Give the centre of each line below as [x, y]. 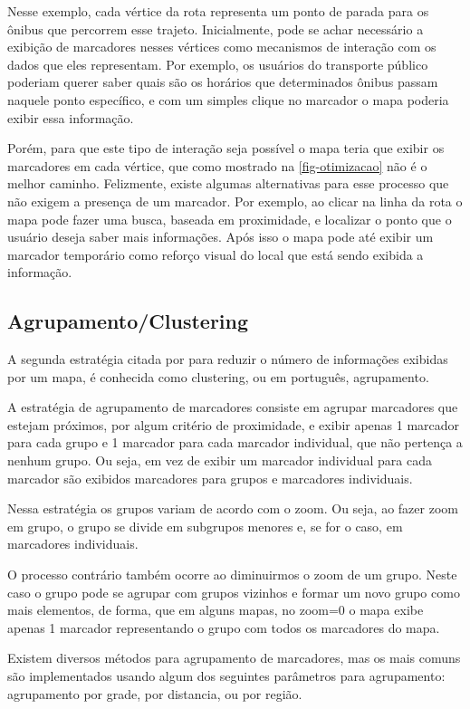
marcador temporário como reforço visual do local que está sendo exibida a [216, 254]
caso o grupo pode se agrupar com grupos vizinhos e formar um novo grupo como [234, 592]
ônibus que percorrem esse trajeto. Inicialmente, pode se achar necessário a [216, 29]
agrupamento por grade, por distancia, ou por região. [155, 693]
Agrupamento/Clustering [128, 321]
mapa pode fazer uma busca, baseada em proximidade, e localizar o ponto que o [230, 219]
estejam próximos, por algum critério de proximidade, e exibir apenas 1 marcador [234, 424]
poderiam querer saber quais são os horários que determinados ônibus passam [223, 82]
